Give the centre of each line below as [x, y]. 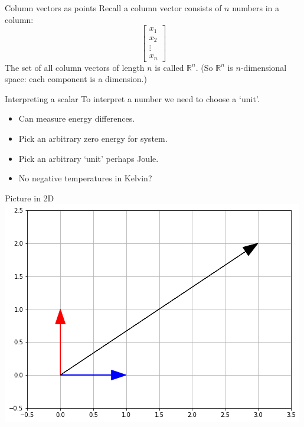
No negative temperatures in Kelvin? [85, 178]
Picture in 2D [30, 198]
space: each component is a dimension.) [76, 79]
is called [169, 67]
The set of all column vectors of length [75, 67]
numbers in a [256, 8]
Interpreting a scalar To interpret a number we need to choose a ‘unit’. [132, 98]
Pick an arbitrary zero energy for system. [93, 138]
